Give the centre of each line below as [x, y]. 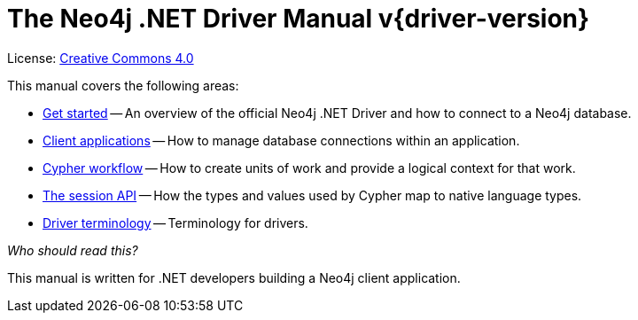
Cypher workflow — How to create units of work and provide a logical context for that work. [309, 168]
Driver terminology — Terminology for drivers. [175, 222]
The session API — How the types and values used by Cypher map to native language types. [312, 195]
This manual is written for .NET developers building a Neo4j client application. [234, 277]
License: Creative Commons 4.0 [101, 58]
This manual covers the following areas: [123, 85]
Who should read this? [73, 250]
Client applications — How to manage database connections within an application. [281, 140]
